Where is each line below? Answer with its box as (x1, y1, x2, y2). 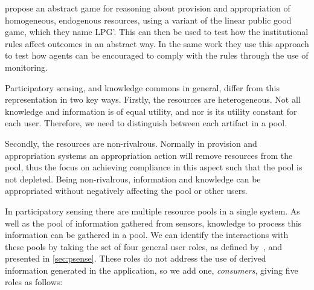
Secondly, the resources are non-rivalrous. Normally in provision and (5, 137, 257, 149)
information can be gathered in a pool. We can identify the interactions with (5, 228, 289, 241)
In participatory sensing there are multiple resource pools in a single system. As (5, 204, 300, 217)
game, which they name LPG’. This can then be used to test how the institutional (5, 25, 309, 38)
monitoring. (5, 60, 48, 73)
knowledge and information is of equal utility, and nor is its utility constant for (5, 105, 297, 117)
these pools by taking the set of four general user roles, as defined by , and (5, 240, 283, 253)
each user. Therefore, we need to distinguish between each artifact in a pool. (5, 117, 287, 129)
